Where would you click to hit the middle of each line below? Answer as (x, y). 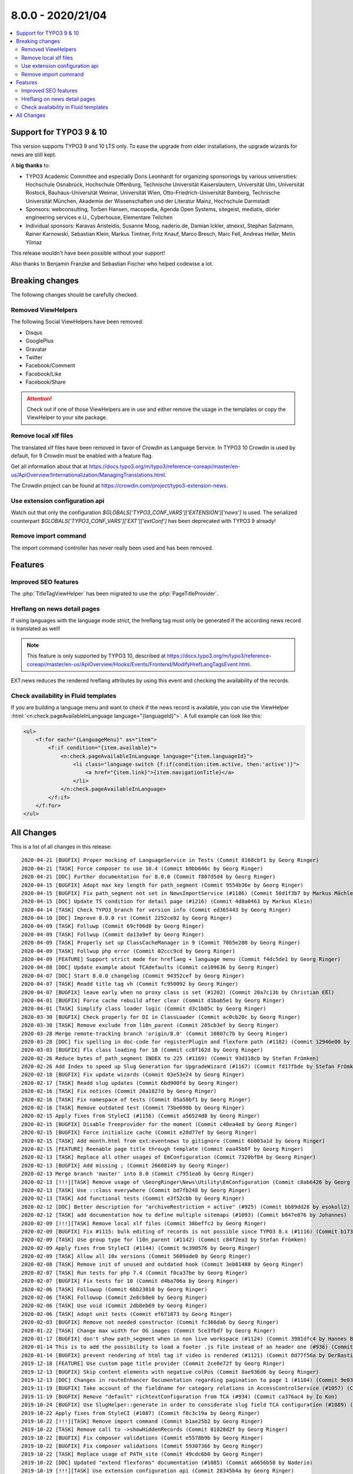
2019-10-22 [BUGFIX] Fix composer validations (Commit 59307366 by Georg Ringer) (142, 1446)
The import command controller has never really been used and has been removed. (112, 548)
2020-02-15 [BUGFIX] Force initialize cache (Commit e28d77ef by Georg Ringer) (139, 1133)
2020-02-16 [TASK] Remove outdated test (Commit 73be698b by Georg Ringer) (133, 1108)
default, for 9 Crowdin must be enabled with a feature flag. (82, 455)
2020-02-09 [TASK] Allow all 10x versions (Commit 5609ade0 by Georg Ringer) (136, 1256)
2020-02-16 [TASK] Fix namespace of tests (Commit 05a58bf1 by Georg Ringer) (136, 1099)
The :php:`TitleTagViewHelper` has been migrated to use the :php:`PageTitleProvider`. (115, 593)
